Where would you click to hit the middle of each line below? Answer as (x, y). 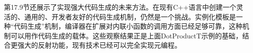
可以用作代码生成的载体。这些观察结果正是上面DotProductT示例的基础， (126, 35)
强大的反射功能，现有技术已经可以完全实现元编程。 (99, 45)
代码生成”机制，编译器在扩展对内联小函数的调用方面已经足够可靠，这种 (128, 26)
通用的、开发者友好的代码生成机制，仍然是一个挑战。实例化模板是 (130, 16)
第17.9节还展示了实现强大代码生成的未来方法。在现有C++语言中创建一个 (120, 7)
